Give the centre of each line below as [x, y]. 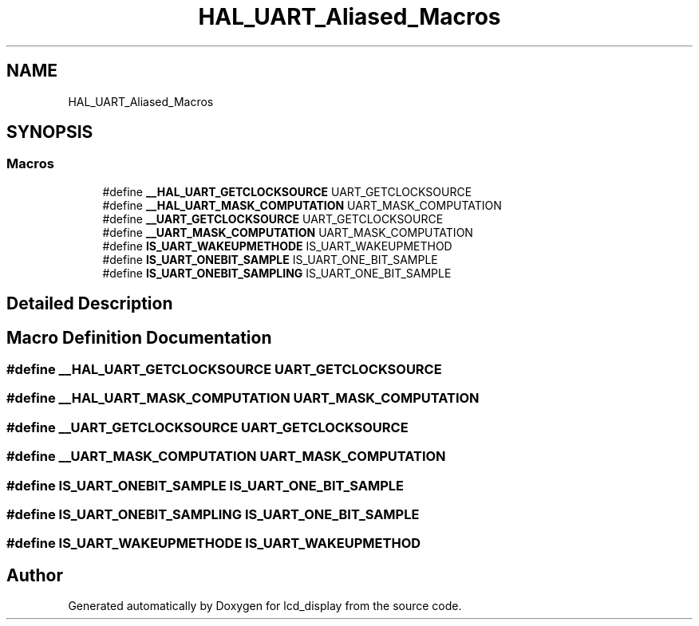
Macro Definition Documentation [139, 337]
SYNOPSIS [50, 132]
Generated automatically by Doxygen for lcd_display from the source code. [265, 606]
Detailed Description [90, 304]
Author [35, 575]
